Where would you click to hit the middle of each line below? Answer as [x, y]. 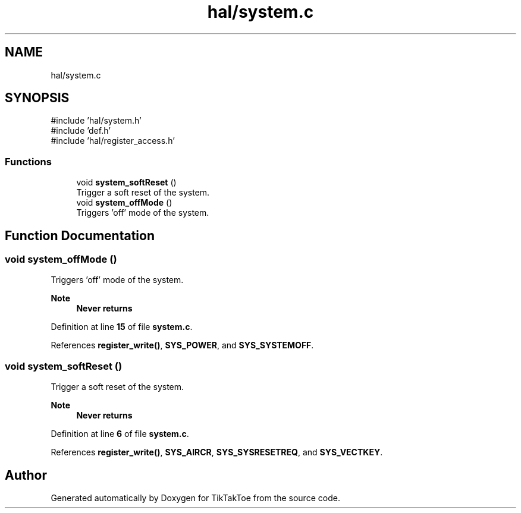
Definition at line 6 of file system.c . [120, 434]
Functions [28, 161]
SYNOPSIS [37, 98]
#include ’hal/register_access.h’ [113, 141]
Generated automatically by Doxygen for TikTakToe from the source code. [195, 498]
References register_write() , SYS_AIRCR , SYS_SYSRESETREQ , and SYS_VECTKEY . [217, 452]
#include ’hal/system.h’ [96, 121]
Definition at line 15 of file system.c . [122, 327]
